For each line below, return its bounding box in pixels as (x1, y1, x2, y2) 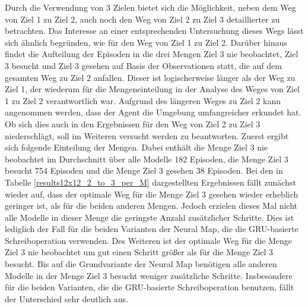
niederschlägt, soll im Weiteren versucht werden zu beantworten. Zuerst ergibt (5, 129, 289, 142)
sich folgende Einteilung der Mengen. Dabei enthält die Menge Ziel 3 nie (5, 141, 268, 153)
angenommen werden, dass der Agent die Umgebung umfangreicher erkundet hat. (5, 106, 301, 118)
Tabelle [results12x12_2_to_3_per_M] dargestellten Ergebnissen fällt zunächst (5, 176, 296, 188)
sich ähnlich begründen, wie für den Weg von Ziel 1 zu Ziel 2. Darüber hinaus (5, 36, 287, 48)
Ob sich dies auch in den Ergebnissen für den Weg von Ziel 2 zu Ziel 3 (5, 117, 261, 130)
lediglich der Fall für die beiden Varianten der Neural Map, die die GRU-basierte (5, 223, 299, 235)
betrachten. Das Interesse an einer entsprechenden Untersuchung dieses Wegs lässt (5, 24, 304, 37)
